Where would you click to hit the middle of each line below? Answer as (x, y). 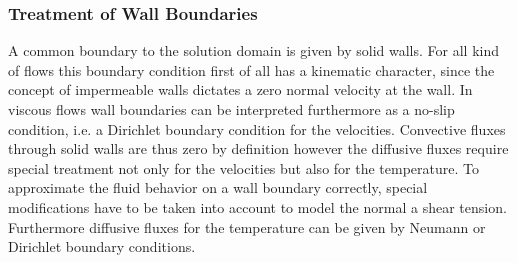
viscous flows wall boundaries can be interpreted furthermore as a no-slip (231, 109)
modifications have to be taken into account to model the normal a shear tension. (257, 206)
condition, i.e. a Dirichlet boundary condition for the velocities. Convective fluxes (257, 128)
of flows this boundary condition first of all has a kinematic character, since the (251, 69)
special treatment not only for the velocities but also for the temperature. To (243, 167)
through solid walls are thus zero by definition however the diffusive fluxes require (258, 148)
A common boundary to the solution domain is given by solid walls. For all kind (254, 50)
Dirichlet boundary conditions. (102, 246)
